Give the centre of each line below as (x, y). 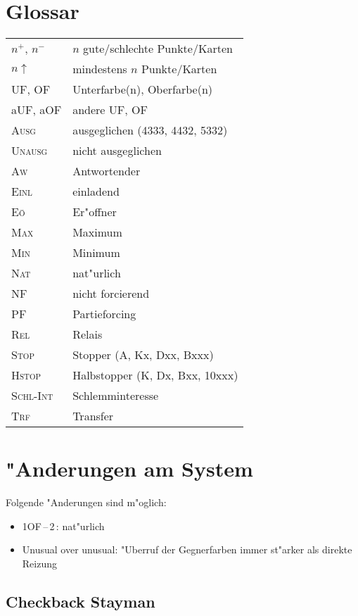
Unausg (30, 151)
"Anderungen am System (129, 469)
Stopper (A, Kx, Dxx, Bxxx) (143, 355)
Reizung (39, 564)
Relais (88, 334)
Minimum (96, 253)
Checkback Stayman (81, 602)
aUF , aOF (37, 110)
